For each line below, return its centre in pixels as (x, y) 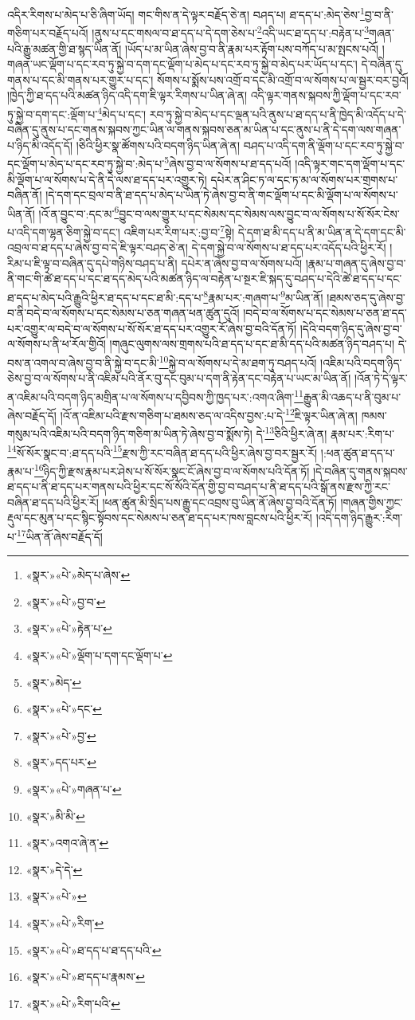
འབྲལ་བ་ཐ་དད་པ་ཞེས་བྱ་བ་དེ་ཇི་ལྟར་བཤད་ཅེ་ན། (98, 247)
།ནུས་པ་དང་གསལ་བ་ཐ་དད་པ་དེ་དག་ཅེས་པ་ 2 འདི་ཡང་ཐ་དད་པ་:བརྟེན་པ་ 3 (231, 31)
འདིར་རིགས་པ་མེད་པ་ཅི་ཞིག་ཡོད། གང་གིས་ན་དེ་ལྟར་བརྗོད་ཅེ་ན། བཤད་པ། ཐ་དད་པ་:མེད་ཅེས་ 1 (186, 13)
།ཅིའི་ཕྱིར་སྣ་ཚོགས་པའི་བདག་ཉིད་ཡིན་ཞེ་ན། (158, 145)
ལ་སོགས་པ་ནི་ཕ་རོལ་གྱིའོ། (57, 344)
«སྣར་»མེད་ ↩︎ (54, 682)
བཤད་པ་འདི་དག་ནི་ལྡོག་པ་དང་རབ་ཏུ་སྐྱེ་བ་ (324, 145)
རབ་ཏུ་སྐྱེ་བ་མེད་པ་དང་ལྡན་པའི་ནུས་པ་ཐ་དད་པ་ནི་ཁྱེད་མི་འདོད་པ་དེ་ (278, 114)
